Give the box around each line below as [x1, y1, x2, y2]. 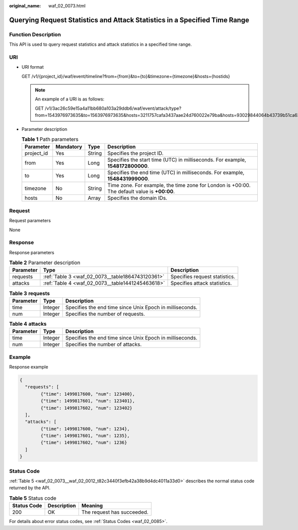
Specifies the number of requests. [65, 310, 145, 317]
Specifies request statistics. [170, 273, 235, 280]
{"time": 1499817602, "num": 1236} [40, 440, 128, 445]
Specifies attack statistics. [170, 280, 232, 287]
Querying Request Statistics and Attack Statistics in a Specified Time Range [9, 15, 249, 24]
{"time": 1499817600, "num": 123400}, [40, 391, 135, 397]
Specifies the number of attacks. [65, 341, 142, 348]
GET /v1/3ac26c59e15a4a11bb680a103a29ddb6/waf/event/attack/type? [35, 105, 181, 111]
